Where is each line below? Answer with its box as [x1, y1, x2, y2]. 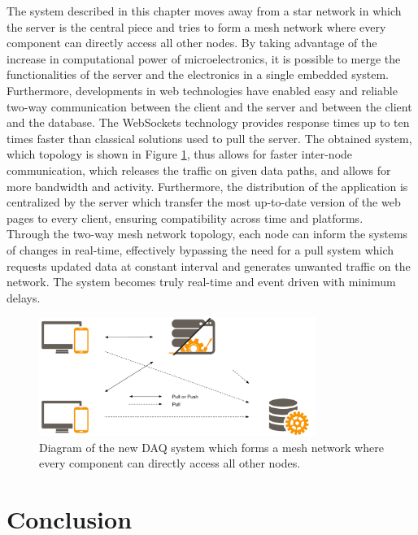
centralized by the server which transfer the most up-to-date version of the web [7, 194, 401, 211]
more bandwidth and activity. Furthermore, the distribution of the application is [7, 177, 408, 194]
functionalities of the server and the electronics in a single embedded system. [7, 66, 389, 83]
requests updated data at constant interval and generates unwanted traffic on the [7, 257, 411, 274]
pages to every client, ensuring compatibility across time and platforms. [7, 209, 364, 226]
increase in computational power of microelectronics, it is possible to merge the [7, 50, 401, 67]
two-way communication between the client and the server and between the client [7, 98, 412, 115]
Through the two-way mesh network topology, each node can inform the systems [7, 225, 408, 242]
